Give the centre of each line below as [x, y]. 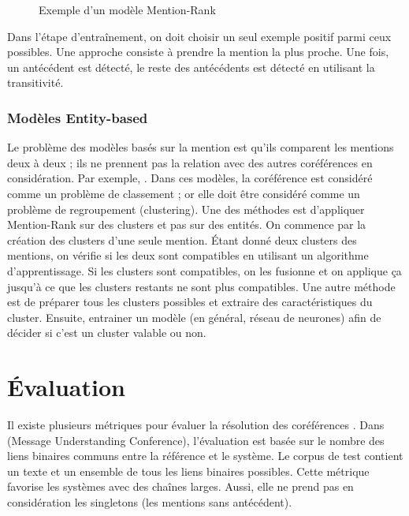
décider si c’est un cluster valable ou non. [107, 333]
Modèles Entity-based [78, 117]
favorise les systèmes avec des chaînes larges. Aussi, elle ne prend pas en [180, 486]
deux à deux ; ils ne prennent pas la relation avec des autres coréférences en [190, 162]
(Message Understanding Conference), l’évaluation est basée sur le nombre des [196, 440]
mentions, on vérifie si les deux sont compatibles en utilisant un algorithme [188, 255]
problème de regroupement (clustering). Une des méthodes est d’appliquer [186, 209]
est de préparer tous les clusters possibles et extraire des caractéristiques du [190, 302]
